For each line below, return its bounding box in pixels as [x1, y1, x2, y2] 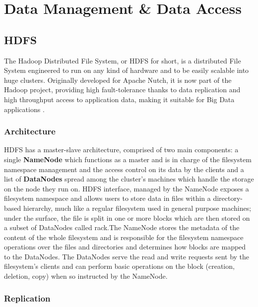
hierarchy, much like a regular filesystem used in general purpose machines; [23, 202, 252, 213]
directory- [213, 193, 243, 203]
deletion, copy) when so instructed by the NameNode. [4, 271, 168, 281]
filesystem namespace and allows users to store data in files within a [4, 193, 211, 203]
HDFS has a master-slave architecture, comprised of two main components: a [4, 144, 239, 155]
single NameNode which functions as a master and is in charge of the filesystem [4, 154, 252, 164]
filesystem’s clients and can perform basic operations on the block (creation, [4, 261, 235, 271]
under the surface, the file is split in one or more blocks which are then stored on [4, 212, 250, 223]
